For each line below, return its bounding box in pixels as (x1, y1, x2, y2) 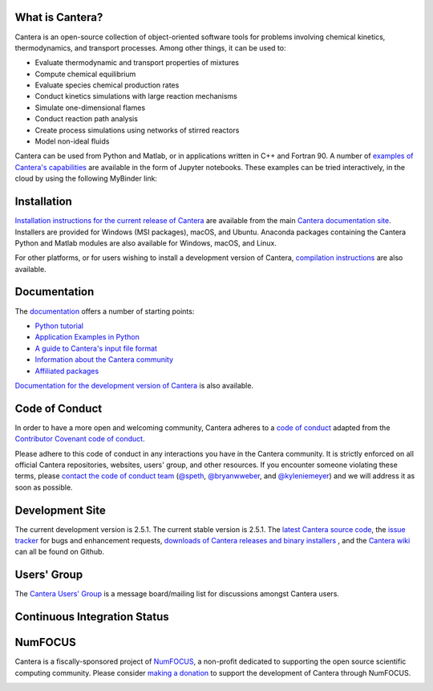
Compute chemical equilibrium (34, 69, 136, 79)
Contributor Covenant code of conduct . (14, 434, 145, 444)
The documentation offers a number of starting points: (14, 306, 195, 316)
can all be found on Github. (14, 547, 104, 557)
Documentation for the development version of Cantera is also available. (14, 380, 254, 390)
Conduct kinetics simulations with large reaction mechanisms (34, 91, 238, 101)
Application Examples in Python (34, 332, 140, 342)
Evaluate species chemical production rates (34, 80, 180, 90)
